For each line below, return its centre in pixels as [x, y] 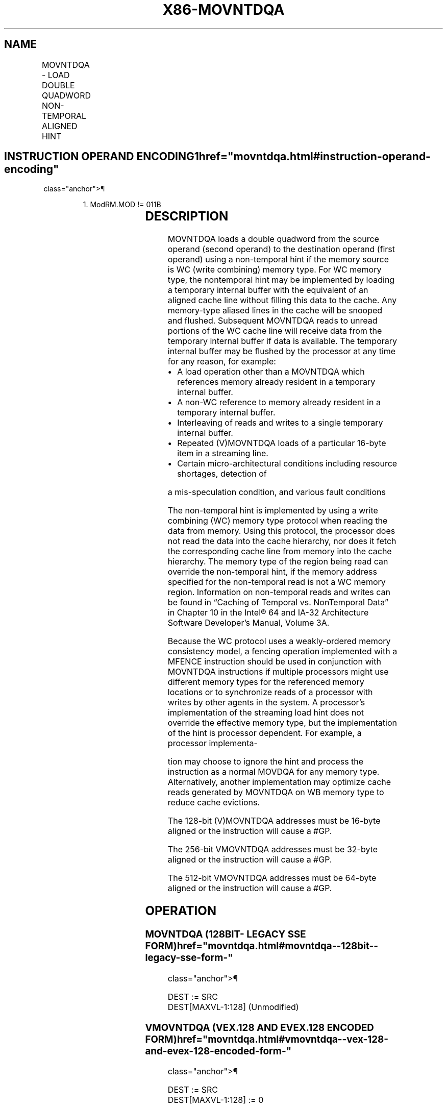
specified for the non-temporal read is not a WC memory [277, 582]
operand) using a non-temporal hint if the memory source [278, 260]
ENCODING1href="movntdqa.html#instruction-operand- [283, 157]
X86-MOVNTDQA [224, 10]
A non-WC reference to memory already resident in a [279, 402]
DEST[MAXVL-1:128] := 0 [216, 1100]
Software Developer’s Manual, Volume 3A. [249, 623]
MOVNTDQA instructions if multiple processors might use [278, 672]
